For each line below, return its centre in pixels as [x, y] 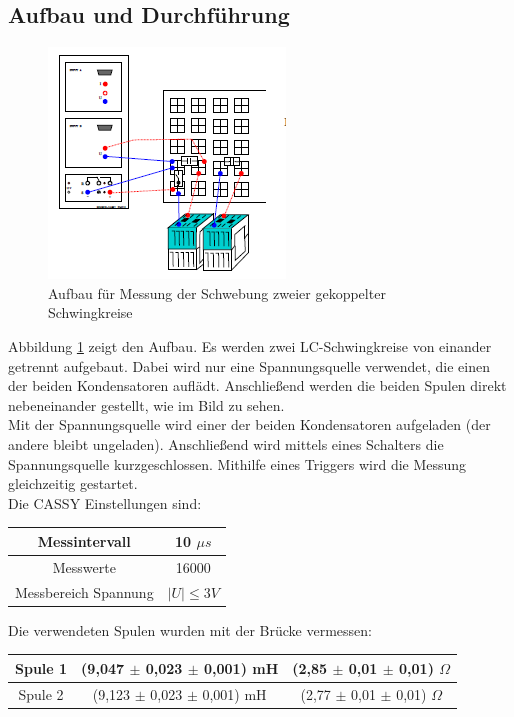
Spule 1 [41, 667]
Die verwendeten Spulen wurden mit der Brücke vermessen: [190, 629]
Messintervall [84, 540]
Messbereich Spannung [84, 591]
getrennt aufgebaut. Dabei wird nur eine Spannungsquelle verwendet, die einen [249, 365]
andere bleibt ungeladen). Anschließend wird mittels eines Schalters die [226, 443]
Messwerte [84, 566]
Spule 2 [41, 693]
